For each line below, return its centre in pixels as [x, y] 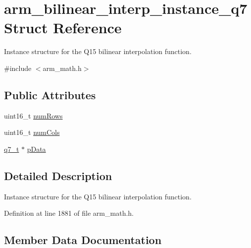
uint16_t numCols [32, 132]
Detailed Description [58, 175]
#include [18, 68]
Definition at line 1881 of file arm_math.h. [69, 213]
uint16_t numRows [33, 115]
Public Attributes [50, 94]
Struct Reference [63, 28]
